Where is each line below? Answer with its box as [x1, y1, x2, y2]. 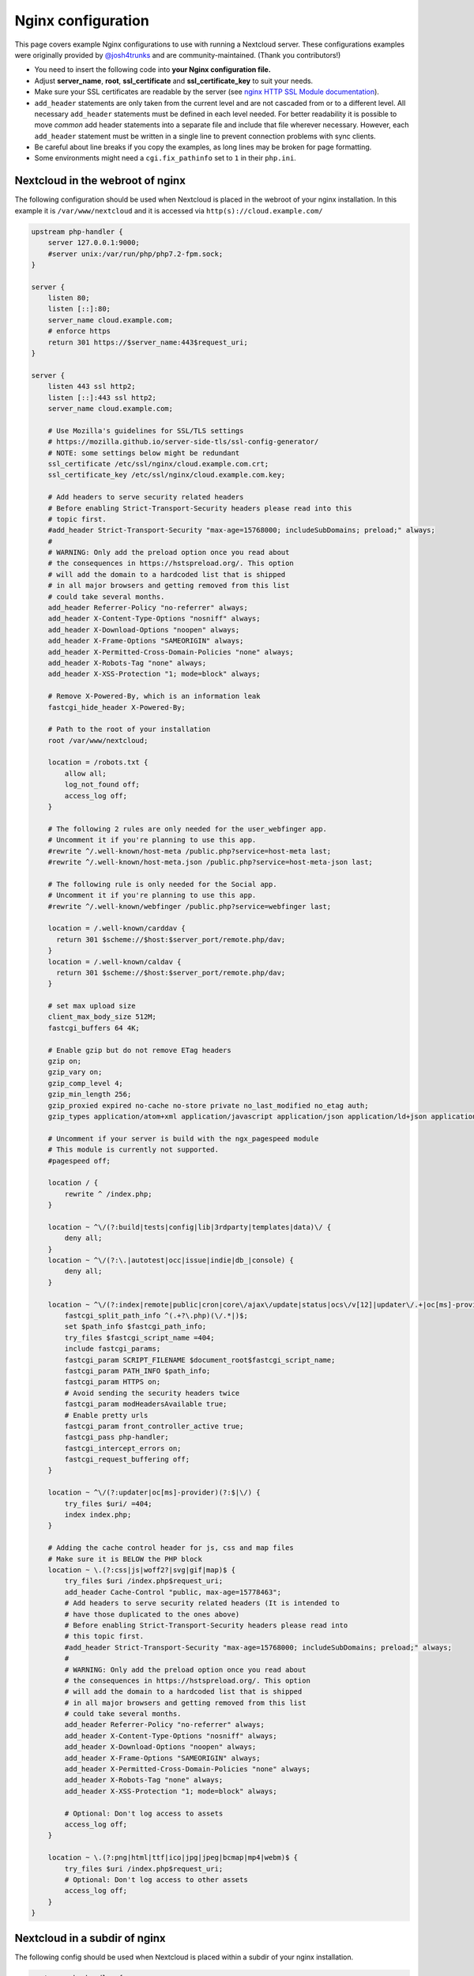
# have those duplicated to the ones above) [64, 1609, 240, 1619]
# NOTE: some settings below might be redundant [47, 448, 240, 458]
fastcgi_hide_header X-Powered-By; [47, 703, 186, 711]
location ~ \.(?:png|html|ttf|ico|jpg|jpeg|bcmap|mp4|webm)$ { [47, 1853, 299, 1862]
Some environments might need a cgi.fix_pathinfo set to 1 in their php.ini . [34, 153, 296, 163]
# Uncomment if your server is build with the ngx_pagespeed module [47, 1134, 319, 1143]
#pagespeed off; [47, 1156, 111, 1165]
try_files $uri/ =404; [64, 1499, 153, 1508]
